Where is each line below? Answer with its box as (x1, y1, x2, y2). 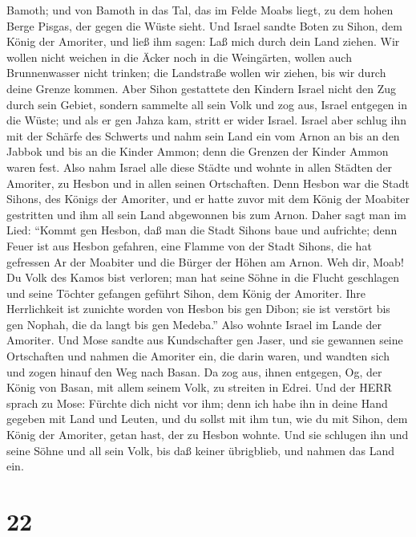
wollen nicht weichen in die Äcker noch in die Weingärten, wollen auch (6, 48, 352, 65)
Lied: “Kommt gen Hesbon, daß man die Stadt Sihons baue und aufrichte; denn (6, 222, 398, 238)
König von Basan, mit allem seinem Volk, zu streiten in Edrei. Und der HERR (6, 379, 392, 396)
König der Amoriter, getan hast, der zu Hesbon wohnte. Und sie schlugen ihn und (6, 426, 409, 443)
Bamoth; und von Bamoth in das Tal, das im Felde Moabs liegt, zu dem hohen (6, 2, 394, 18)
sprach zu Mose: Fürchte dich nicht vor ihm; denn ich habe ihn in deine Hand (6, 394, 388, 411)
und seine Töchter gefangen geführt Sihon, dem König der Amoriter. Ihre (6, 284, 366, 301)
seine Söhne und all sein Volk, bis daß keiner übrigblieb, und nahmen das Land (6, 441, 395, 458)
